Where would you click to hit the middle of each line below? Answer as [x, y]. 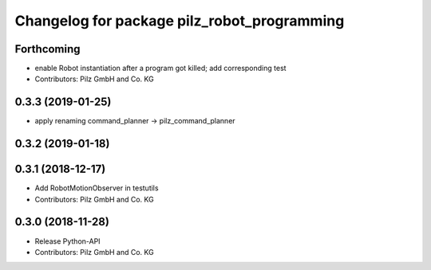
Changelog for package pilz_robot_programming [180, 21]
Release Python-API [67, 241]
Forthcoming [47, 49]
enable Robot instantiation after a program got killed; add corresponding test [160, 68]
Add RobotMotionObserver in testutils [97, 188]
